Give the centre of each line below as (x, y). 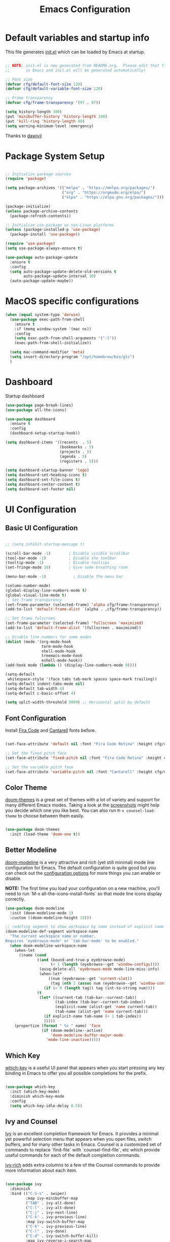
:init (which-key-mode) (35, 1092)
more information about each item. (41, 1171)
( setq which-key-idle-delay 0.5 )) (46, 1106)
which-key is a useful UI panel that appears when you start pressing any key (85, 1068)
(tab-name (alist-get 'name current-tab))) (101, 1012)
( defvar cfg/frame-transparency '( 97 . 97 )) (53, 103)
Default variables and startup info (77, 38)
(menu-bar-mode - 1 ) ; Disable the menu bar (64, 577)
